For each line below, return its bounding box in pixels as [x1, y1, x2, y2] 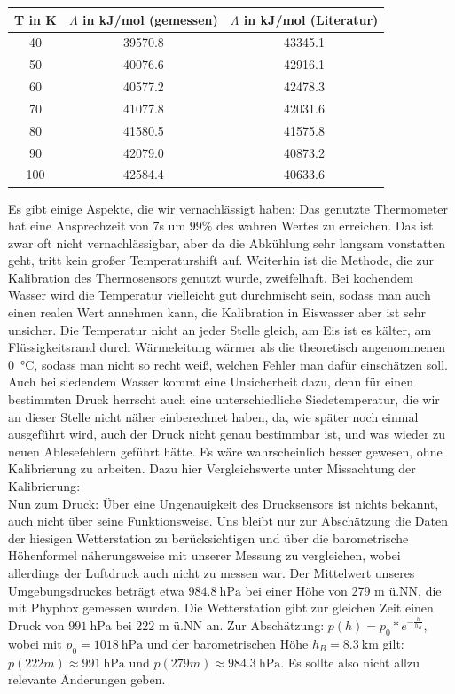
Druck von [8, 616, 65, 635]
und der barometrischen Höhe [146, 635, 309, 652]
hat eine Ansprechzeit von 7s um [8, 216, 186, 235]
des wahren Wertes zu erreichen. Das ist [216, 216, 434, 235]
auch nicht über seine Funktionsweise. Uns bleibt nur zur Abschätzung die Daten [8, 511, 448, 530]
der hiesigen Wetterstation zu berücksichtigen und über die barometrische [8, 528, 409, 547]
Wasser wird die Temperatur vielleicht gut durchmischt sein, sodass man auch [8, 285, 431, 304]
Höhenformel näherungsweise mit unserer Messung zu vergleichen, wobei [8, 546, 401, 565]
